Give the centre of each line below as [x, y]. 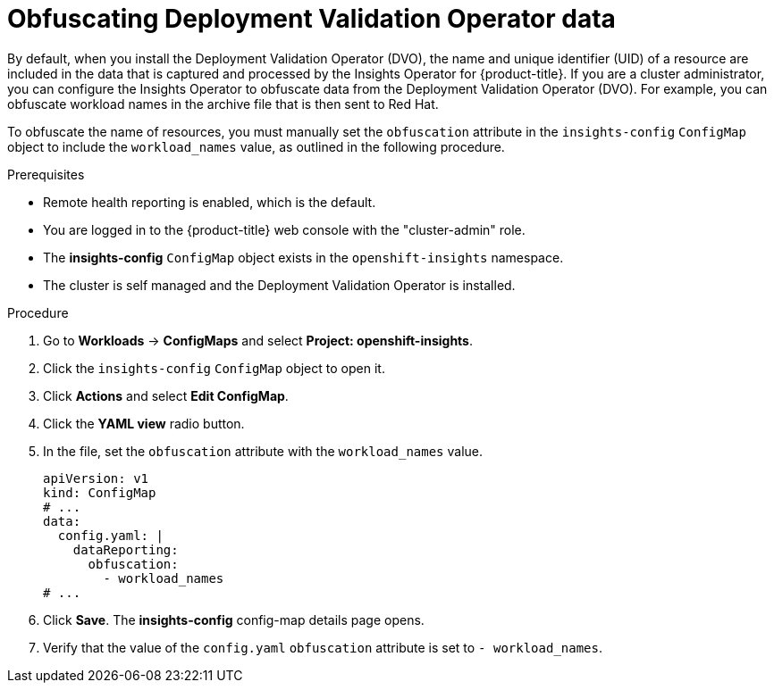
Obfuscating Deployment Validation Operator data [311, 19]
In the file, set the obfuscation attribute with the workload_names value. [263, 451]
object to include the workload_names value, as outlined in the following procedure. [256, 146]
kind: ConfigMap [100, 492]
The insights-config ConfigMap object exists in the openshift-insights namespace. [303, 257]
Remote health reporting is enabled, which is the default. [210, 202]
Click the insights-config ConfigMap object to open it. [214, 368]
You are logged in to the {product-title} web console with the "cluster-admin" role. [284, 229]
